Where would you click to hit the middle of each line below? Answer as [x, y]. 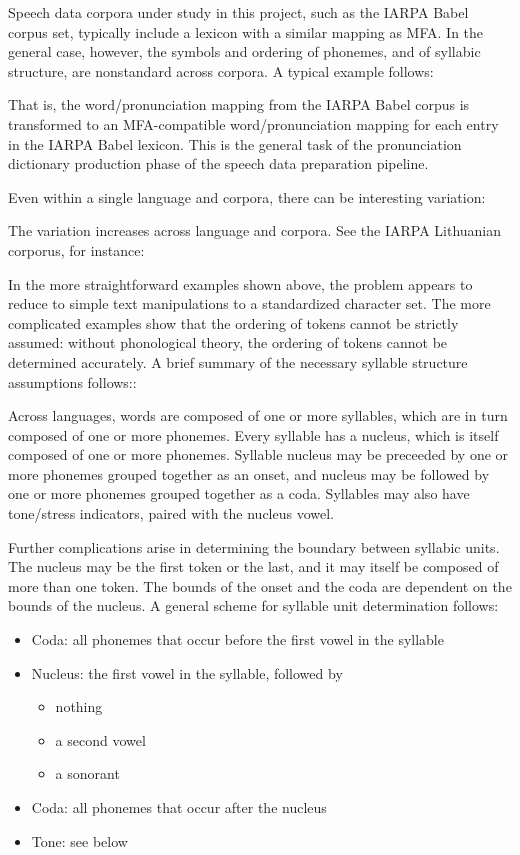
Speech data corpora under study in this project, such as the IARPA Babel [238, 12]
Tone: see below [79, 840]
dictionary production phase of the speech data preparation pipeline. [218, 163]
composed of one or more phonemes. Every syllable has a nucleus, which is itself [253, 434]
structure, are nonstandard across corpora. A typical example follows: [221, 70]
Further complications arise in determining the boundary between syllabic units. [254, 546]
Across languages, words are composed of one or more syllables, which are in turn [258, 415]
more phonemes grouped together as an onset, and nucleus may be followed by [249, 473]
